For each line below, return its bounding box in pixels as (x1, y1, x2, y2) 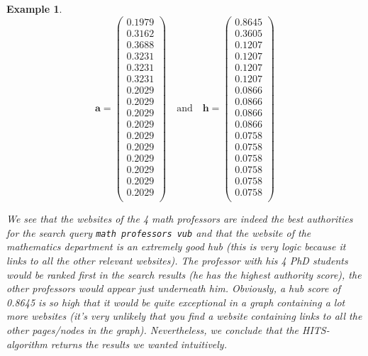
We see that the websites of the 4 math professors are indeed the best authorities (6, 211, 353, 226)
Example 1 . (6, 1, 62, 16)
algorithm (6, 336, 48, 351)
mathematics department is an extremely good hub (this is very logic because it (6, 239, 346, 254)
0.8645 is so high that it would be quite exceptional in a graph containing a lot (6, 294, 345, 309)
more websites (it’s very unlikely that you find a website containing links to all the (6, 308, 362, 323)
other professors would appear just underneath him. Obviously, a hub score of (6, 281, 340, 296)
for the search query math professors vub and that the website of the (6, 225, 311, 240)
